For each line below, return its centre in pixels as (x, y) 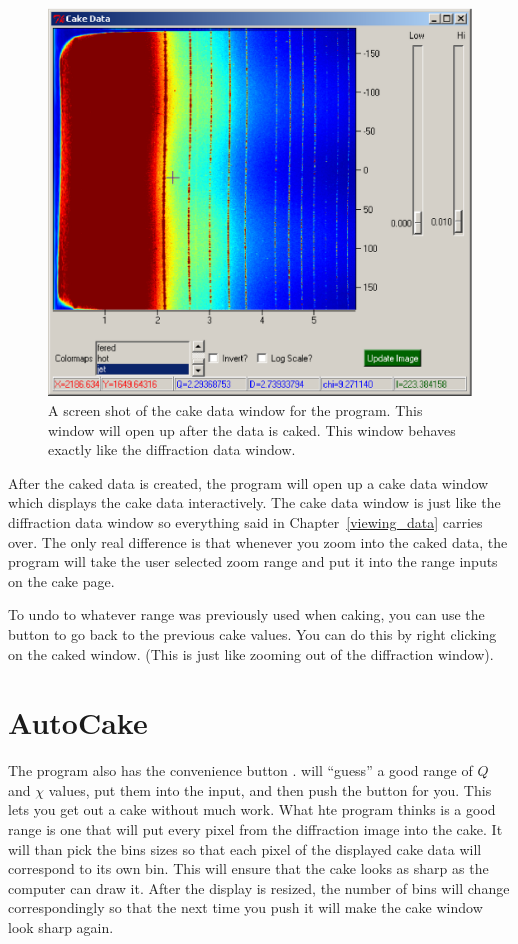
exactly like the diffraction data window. (172, 449)
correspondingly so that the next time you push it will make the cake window (245, 907)
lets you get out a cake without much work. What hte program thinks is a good (252, 809)
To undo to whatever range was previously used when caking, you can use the (246, 614)
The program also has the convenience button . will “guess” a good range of (240, 770)
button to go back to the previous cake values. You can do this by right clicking (252, 633)
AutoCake (78, 722)
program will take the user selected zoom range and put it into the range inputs (253, 561)
